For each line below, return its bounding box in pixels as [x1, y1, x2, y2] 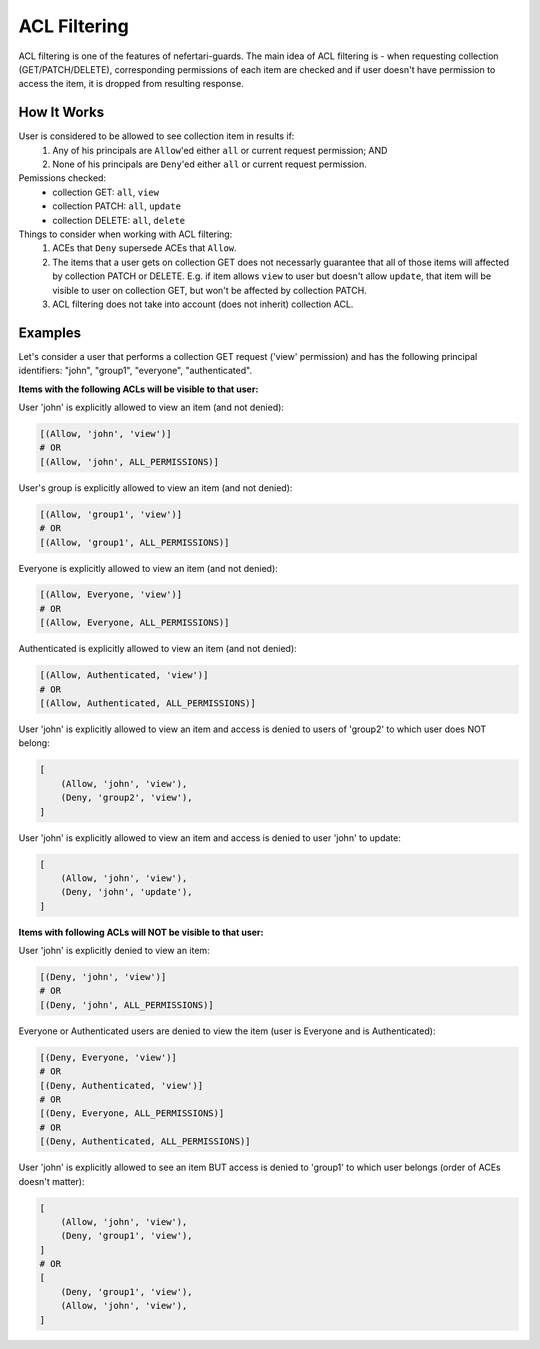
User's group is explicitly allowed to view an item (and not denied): [18, 481, 293, 494]
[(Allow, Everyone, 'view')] [39, 589, 183, 600]
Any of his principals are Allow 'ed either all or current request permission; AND [52, 144, 388, 156]
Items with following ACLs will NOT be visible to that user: [18, 926, 264, 938]
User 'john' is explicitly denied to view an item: [18, 945, 210, 957]
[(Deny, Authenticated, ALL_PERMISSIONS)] [39, 1136, 251, 1147]
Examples [18, 324, 82, 341]
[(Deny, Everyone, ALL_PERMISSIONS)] [39, 1108, 225, 1119]
